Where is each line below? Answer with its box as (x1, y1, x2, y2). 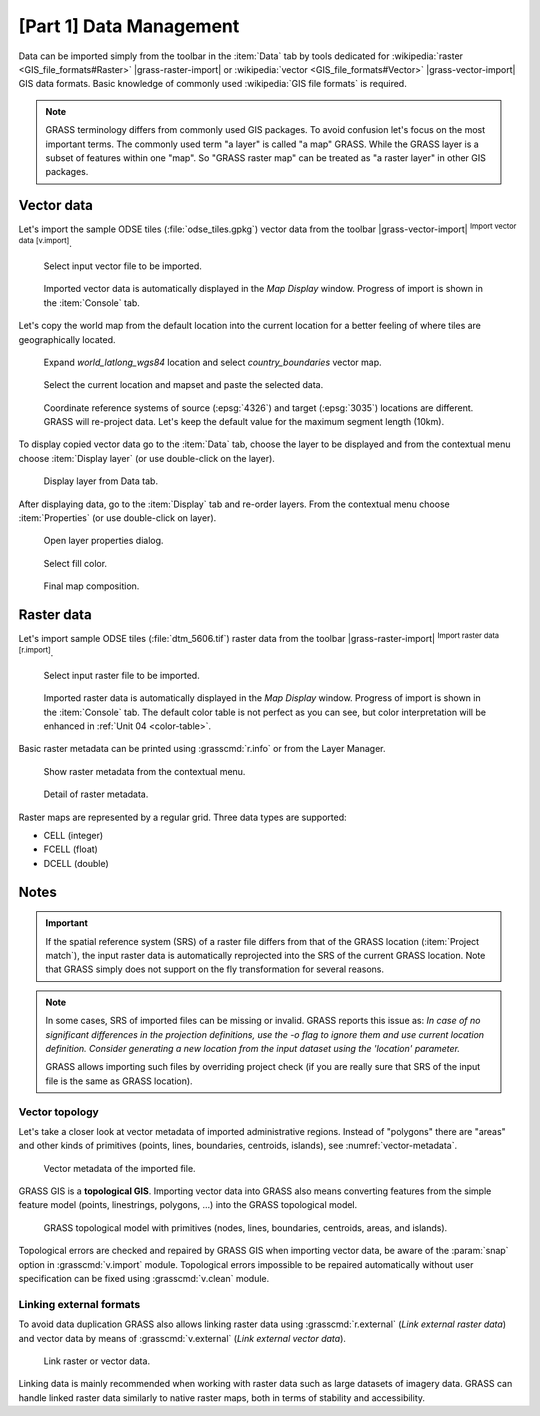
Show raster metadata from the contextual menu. (43, 765, 246, 777)
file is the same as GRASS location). (45, 1075, 194, 1087)
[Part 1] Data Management (18, 15, 240, 37)
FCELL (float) (43, 843, 99, 855)
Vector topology (18, 1105, 99, 1119)
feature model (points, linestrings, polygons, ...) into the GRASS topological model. (18, 1199, 358, 1211)
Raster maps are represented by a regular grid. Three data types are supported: (18, 811, 347, 823)
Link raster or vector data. (43, 1355, 150, 1367)
